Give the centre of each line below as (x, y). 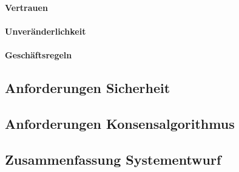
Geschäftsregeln (39, 54)
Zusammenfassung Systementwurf (113, 159)
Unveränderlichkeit (45, 31)
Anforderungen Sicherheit (88, 87)
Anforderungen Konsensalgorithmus (120, 123)
